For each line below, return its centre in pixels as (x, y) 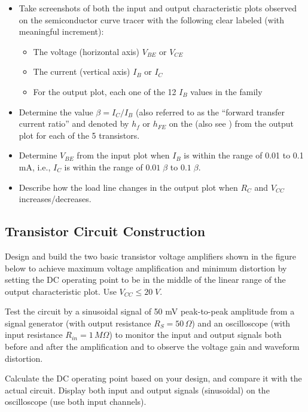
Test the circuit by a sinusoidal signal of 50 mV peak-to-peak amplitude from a (150, 311)
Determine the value (56, 112)
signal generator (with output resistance (78, 323)
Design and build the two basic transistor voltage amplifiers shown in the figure (150, 256)
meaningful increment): (61, 31)
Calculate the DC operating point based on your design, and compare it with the (153, 378)
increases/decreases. (55, 199)
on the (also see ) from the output (231, 123)
